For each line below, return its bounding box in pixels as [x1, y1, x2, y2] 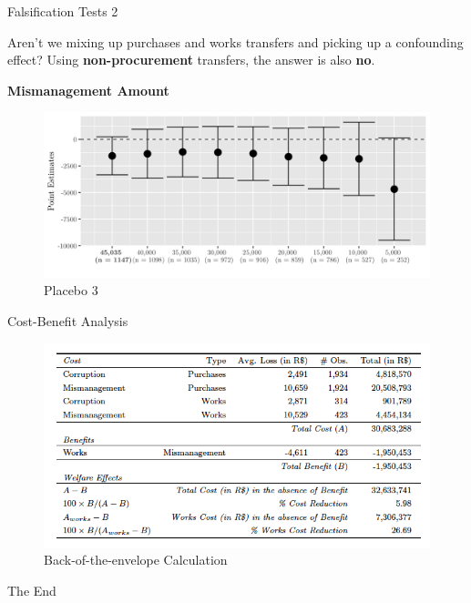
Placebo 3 [44, 281, 98, 300]
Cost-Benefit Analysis [7, 311, 128, 330]
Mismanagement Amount [7, 80, 169, 99]
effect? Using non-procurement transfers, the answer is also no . [7, 50, 375, 69]
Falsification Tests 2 [7, 2, 118, 20]
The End [7, 580, 56, 599]
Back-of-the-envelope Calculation [44, 550, 228, 569]
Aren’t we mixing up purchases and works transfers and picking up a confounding [7, 32, 464, 51]
